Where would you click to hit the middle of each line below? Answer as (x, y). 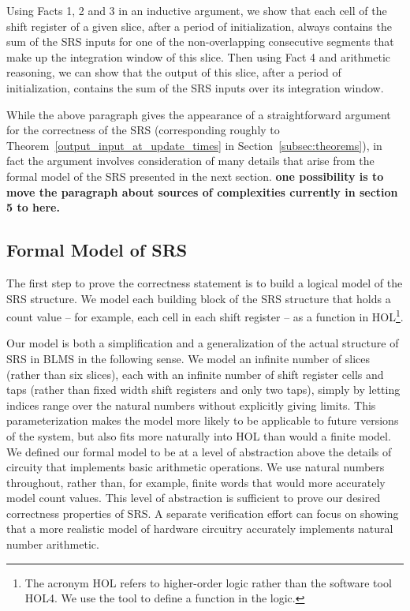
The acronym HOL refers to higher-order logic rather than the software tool (208, 582)
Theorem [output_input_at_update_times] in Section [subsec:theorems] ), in (194, 145)
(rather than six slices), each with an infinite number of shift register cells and (195, 374)
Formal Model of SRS (97, 250)
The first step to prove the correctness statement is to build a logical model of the (205, 282)
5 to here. (33, 207)
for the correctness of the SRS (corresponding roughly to (143, 130)
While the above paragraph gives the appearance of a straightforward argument (199, 114)
